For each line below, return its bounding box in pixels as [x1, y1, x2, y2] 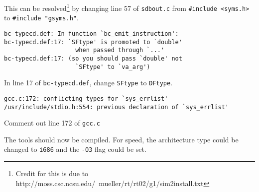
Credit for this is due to [15, 168, 89, 179]
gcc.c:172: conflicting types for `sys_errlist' [4, 95, 168, 102]
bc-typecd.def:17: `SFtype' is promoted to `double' [4, 38, 182, 46]
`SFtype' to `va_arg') [75, 63, 150, 70]
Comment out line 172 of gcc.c [4, 118, 100, 128]
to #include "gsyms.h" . [4, 12, 79, 23]
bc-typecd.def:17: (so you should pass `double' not [4, 55, 182, 62]
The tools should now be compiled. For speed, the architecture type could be [4, 134, 239, 144]
